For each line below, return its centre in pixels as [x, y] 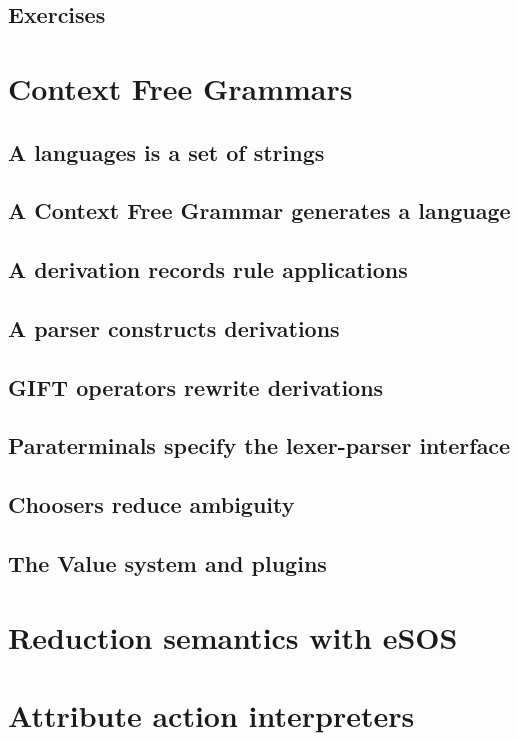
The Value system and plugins [167, 563]
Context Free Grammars [180, 87]
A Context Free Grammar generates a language [259, 210]
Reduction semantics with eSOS [233, 636]
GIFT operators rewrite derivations [196, 386]
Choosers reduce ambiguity [151, 504]
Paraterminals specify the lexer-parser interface [259, 445]
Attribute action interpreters [211, 714]
